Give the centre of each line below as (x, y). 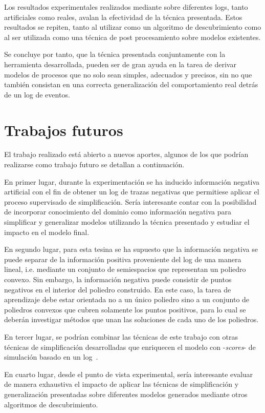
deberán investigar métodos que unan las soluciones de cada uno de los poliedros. (131, 319)
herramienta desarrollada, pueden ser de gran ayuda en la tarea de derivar (120, 64)
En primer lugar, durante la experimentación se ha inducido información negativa (132, 181)
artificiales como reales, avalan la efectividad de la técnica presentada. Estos (123, 17)
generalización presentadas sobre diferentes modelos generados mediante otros (126, 394)
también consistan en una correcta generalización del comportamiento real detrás (131, 84)
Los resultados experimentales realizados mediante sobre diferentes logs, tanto (126, 7)
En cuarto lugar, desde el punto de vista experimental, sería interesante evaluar (129, 374)
